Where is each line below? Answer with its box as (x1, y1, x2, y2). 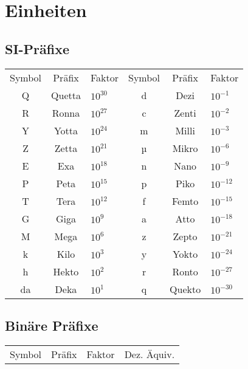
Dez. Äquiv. (124, 347, 175, 361)
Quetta (51, 88, 81, 102)
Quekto (170, 281, 201, 296)
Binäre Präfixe (5, 316, 98, 334)
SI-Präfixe (5, 39, 70, 58)
